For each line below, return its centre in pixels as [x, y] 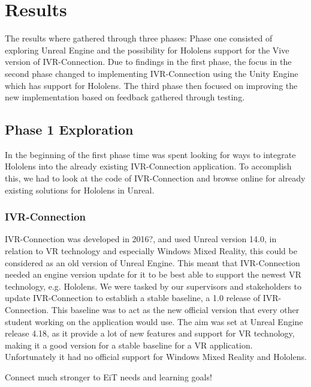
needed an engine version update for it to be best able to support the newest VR [153, 274]
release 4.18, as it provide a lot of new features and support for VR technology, [150, 333]
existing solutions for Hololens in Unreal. [80, 190]
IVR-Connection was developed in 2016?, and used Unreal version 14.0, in [141, 239]
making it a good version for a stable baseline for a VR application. [129, 345]
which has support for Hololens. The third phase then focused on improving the [151, 85]
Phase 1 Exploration [69, 130]
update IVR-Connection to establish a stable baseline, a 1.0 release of [133, 298]
